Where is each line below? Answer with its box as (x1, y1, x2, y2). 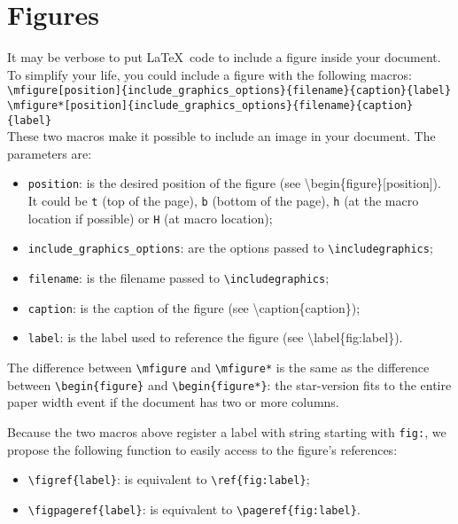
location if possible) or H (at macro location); (27, 208, 273, 227)
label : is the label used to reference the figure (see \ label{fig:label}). (27, 328, 403, 347)
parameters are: (7, 144, 92, 162)
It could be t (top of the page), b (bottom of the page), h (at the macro (27, 192, 419, 210)
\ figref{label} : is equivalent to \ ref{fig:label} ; (27, 470, 310, 489)
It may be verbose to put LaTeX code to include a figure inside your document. (7, 48, 441, 66)
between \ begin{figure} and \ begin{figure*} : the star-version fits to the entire (7, 375, 452, 394)
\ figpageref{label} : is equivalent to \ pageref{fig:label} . (27, 499, 361, 518)
